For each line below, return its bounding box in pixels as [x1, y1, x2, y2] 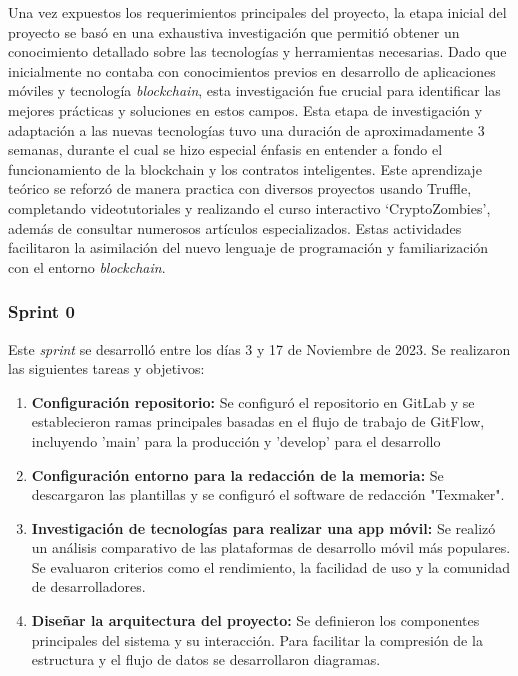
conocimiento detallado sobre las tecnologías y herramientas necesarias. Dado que [8, 41, 507, 62]
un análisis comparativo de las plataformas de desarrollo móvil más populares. [31, 537, 511, 558]
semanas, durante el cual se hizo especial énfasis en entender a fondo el [8, 139, 443, 160]
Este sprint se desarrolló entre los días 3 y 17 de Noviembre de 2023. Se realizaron [8, 338, 511, 359]
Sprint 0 [8, 299, 75, 324]
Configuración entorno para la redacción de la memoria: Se [31, 464, 444, 485]
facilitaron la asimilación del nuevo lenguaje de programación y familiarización [8, 237, 489, 258]
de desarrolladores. [31, 576, 146, 597]
